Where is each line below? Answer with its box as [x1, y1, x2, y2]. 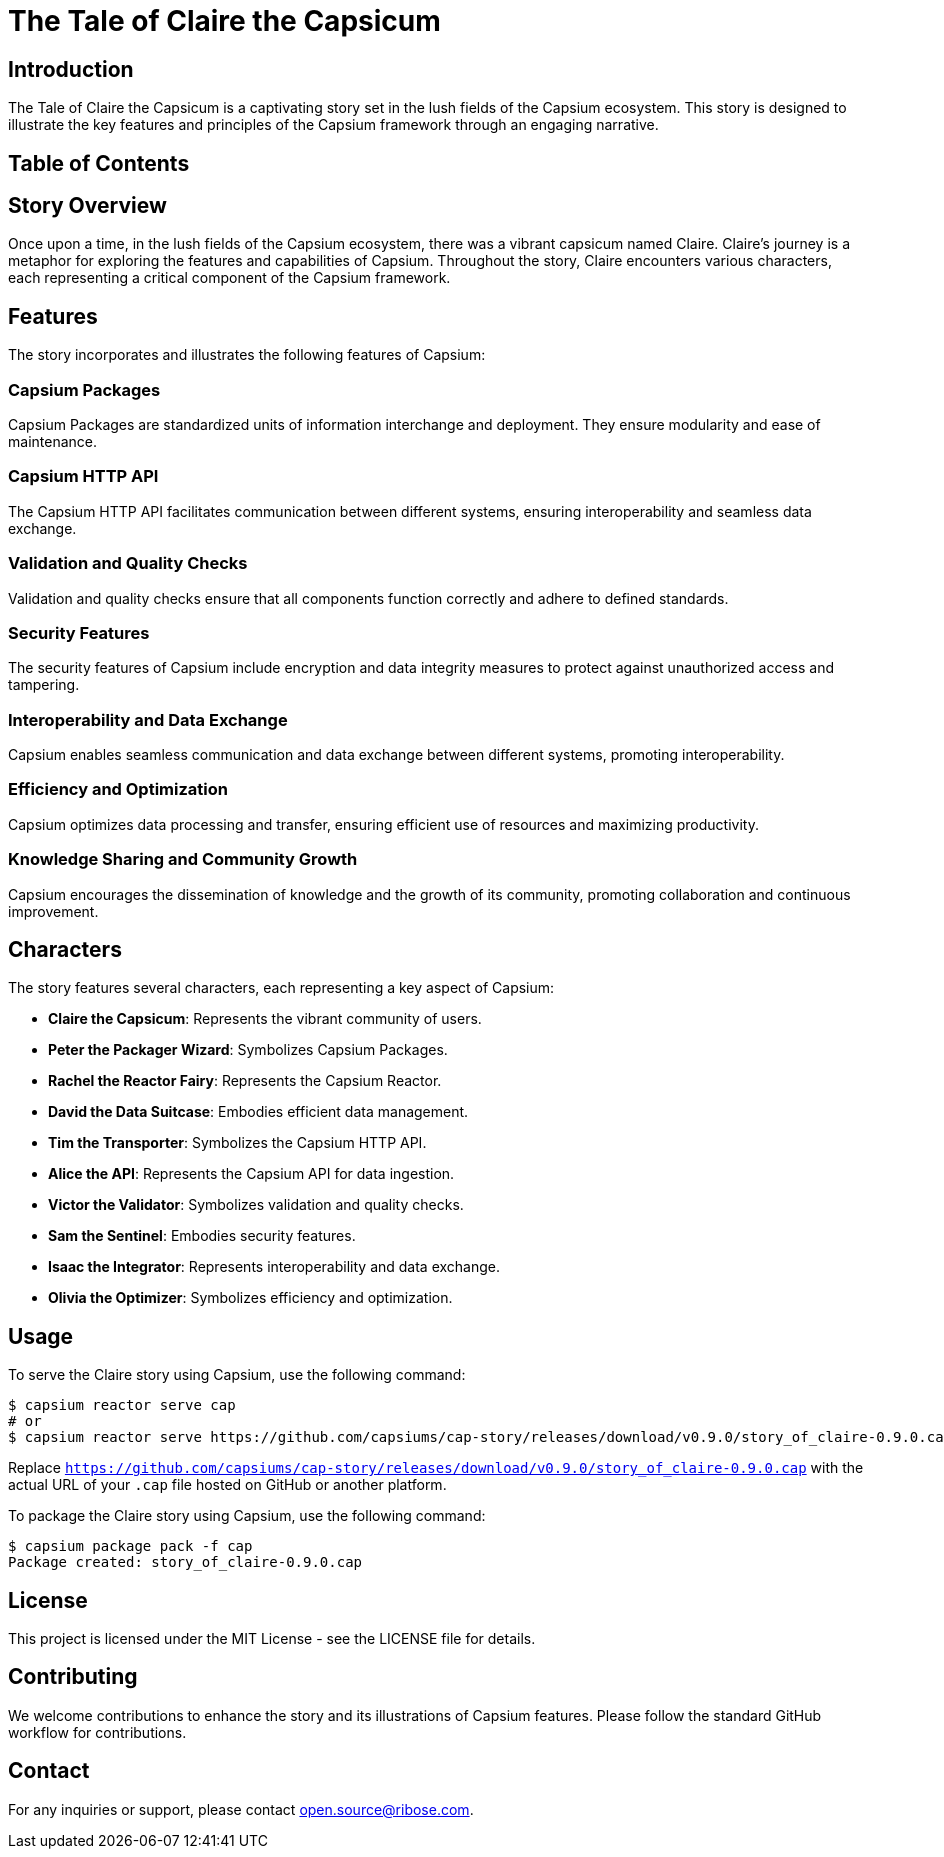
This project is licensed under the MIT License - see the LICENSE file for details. [8, 1630, 536, 1648]
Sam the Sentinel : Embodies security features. [48, 1227, 356, 1245]
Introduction [8, 56, 134, 82]
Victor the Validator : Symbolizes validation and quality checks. [48, 1196, 464, 1214]
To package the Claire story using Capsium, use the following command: [8, 1507, 486, 1525]
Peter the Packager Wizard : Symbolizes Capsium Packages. [48, 1041, 448, 1059]
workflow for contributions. [8, 1723, 187, 1741]
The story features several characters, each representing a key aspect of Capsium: [8, 979, 555, 997]
